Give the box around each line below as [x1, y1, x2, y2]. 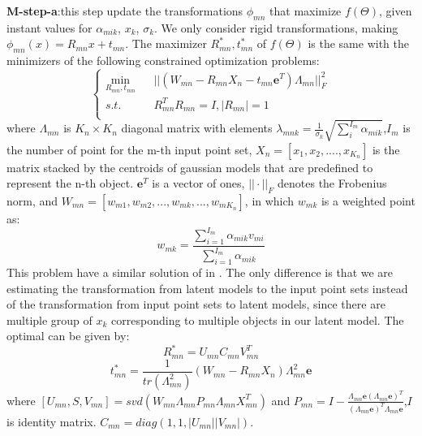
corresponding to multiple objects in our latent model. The [111, 311, 404, 328]
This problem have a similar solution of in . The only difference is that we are [6, 264, 394, 280]
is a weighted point [321, 192, 416, 209]
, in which [244, 192, 295, 209]
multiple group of [6, 311, 93, 328]
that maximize [269, 2, 342, 19]
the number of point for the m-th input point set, [6, 140, 252, 158]
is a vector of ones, [152, 175, 245, 192]
